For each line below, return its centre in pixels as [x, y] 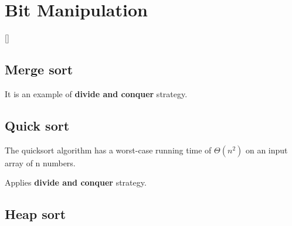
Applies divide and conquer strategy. [76, 182]
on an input [266, 150]
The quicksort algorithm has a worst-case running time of [108, 150]
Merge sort [39, 69]
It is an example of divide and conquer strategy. [96, 93]
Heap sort [35, 214]
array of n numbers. [40, 162]
